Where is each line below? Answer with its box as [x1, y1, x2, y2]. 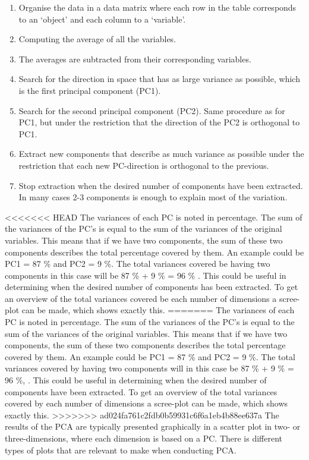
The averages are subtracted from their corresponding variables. [18, 52, 251, 65]
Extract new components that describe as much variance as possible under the [18, 147, 304, 160]
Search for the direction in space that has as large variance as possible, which [18, 73, 300, 85]
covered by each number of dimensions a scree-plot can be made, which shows [5, 397, 288, 409]
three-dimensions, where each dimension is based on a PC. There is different [5, 432, 283, 444]
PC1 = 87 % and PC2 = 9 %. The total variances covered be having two [5, 257, 270, 270]
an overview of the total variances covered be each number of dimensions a [5, 292, 277, 304]
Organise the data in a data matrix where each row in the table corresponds [18, 1, 297, 13]
